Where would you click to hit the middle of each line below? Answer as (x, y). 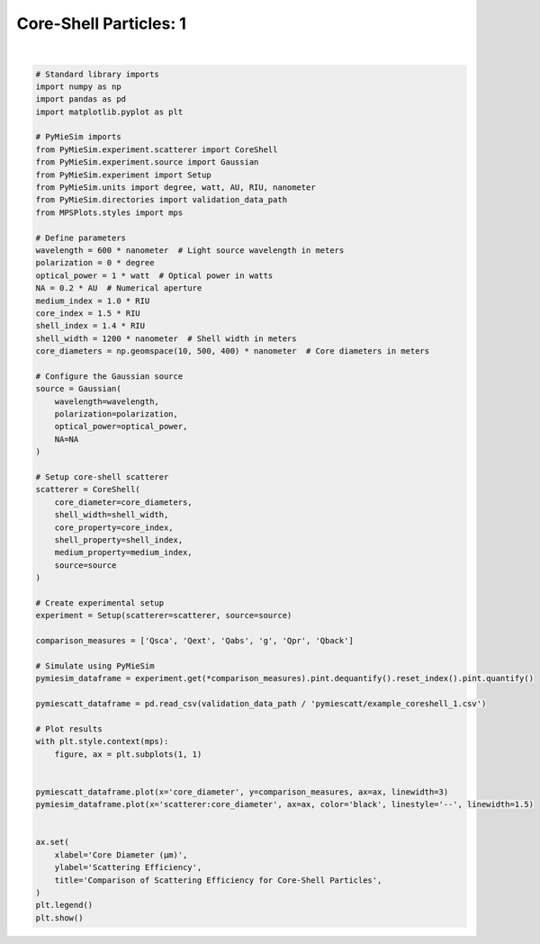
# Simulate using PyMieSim (95, 665)
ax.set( (52, 842)
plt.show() (59, 917)
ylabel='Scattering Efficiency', (128, 868)
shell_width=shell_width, (112, 515)
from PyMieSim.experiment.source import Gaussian (147, 162)
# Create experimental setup (100, 602)
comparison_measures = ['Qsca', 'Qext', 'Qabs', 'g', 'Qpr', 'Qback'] (195, 641)
